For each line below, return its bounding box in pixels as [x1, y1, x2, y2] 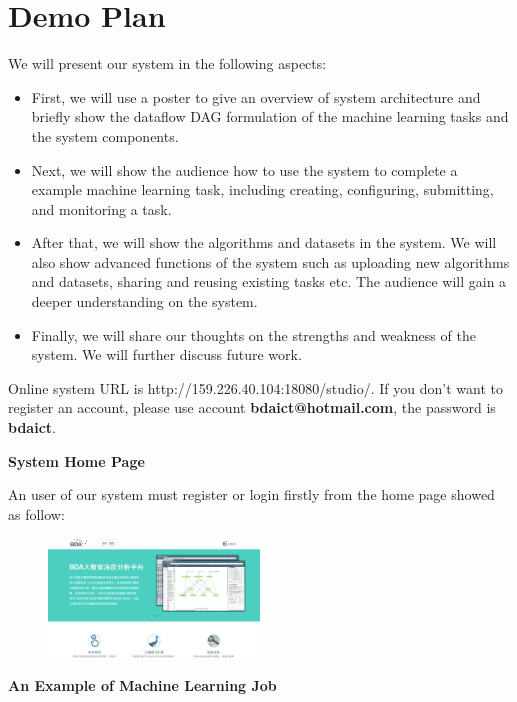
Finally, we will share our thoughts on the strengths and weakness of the [31, 324, 476, 345]
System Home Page [8, 450, 145, 471]
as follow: [8, 503, 65, 524]
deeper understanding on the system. [31, 291, 258, 312]
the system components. [31, 125, 179, 146]
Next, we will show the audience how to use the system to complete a [31, 159, 458, 180]
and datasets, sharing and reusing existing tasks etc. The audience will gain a [31, 271, 507, 292]
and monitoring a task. [31, 198, 172, 219]
